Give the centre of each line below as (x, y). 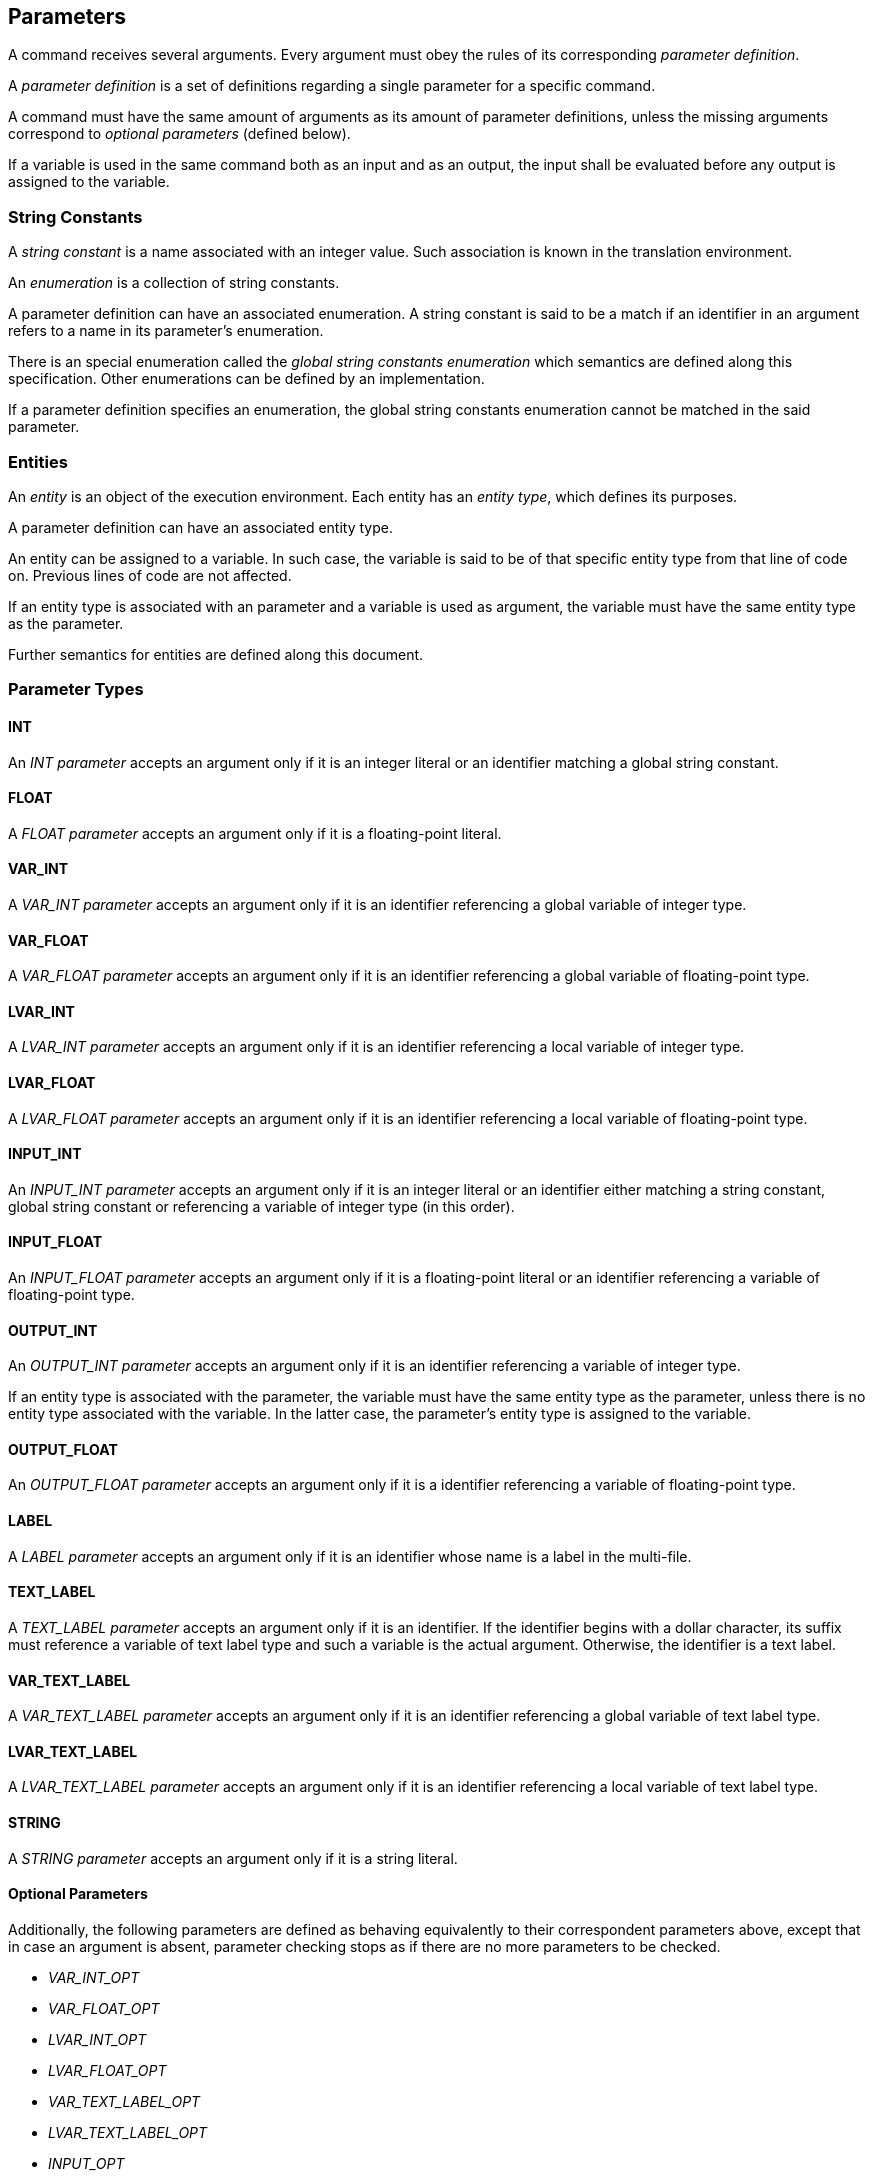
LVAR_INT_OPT (97, 2039)
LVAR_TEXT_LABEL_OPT (128, 2132)
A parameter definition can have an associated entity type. (200, 527)
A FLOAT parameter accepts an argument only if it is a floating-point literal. (255, 833)
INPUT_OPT (86, 2163)
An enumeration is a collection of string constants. (174, 283)
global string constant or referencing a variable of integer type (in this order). (261, 1206)
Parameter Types (76, 689)
